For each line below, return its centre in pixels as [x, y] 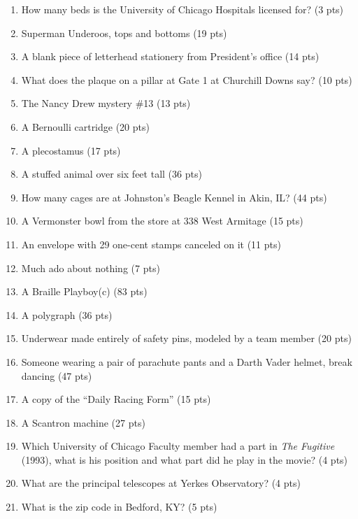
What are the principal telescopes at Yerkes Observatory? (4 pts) [161, 483]
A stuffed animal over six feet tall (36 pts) [112, 174]
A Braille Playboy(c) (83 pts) [84, 291]
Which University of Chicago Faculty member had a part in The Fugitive [178, 446]
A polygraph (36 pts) [67, 314]
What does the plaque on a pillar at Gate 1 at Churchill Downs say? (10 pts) [187, 79]
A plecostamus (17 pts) [71, 150]
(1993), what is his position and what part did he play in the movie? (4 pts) [185, 459]
